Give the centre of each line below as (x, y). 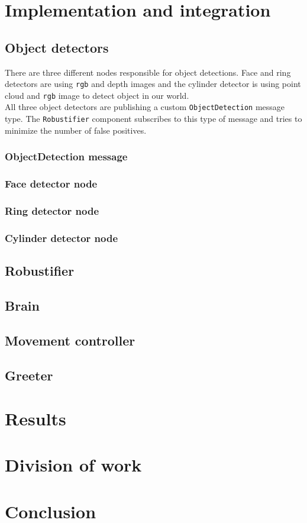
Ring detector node (52, 211)
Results (35, 419)
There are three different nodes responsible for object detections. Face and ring (148, 72)
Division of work (73, 465)
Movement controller (70, 340)
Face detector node (51, 184)
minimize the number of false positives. (76, 130)
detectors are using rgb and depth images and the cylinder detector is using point (153, 84)
